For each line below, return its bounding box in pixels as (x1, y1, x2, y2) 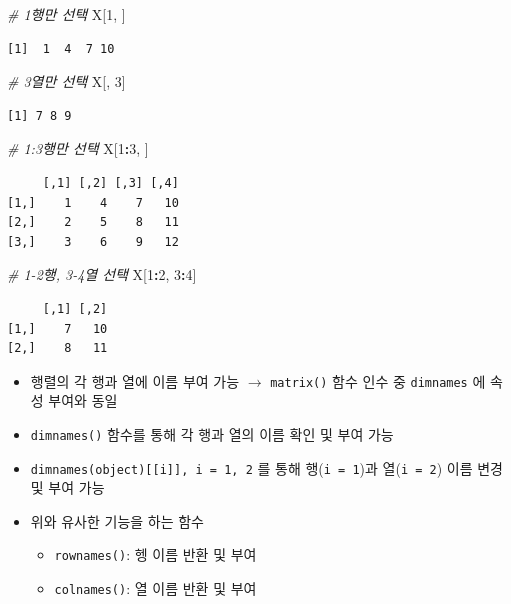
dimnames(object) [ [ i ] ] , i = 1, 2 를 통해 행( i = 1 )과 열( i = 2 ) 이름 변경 (30, 457, 503, 478)
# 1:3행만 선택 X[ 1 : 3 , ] (7, 138, 149, 159)
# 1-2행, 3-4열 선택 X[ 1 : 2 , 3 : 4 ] (7, 264, 197, 285)
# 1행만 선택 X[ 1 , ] (7, 4, 126, 24)
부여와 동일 (48, 390, 118, 411)
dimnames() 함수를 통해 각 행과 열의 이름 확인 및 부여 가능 (30, 423, 394, 444)
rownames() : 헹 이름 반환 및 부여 (54, 544, 257, 565)
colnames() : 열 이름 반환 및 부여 (54, 578, 257, 599)
